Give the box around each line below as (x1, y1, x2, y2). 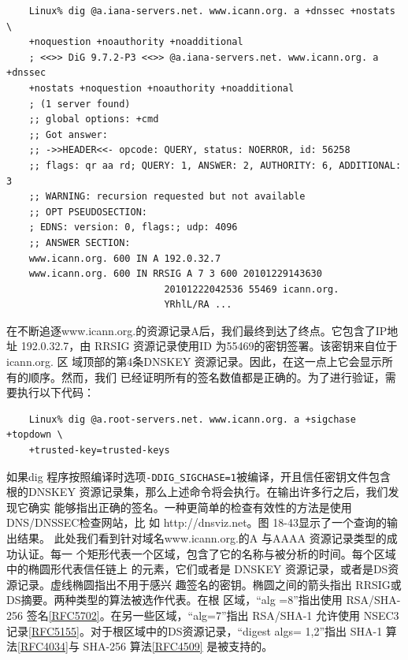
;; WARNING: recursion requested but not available (28, 191, 306, 203)
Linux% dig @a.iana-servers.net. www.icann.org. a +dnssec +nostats (28, 6, 395, 17)
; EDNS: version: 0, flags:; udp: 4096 (28, 222, 238, 233)
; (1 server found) (28, 98, 131, 110)
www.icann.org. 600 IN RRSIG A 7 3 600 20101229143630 (28, 268, 322, 280)
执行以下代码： (17, 384, 95, 401)
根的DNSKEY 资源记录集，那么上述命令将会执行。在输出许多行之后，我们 (6, 483, 388, 500)
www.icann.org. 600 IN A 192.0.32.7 (28, 252, 221, 264)
